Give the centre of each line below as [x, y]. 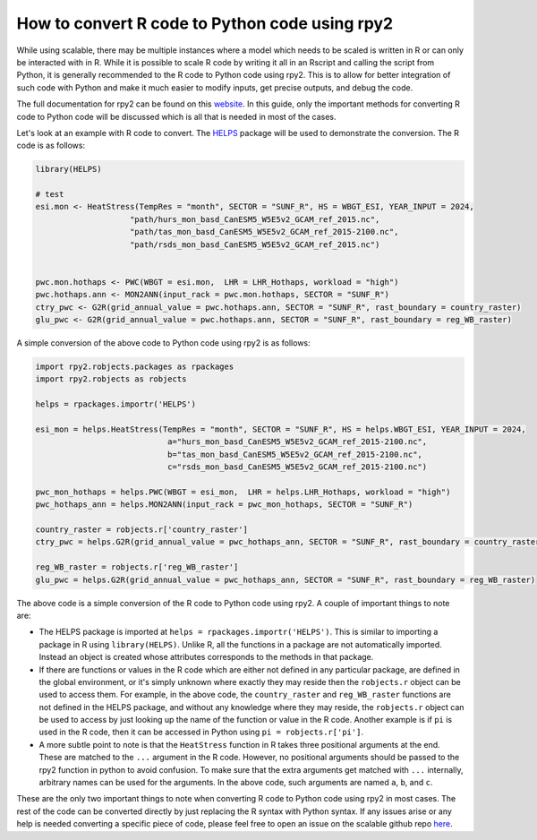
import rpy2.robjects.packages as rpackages [135, 366]
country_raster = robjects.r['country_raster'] [141, 530]
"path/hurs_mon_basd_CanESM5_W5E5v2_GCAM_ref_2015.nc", [255, 219]
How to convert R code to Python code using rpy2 [205, 23]
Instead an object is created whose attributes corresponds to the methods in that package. [206, 657]
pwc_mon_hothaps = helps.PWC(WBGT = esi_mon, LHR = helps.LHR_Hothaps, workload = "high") [243, 492]
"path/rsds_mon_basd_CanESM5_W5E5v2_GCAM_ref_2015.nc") [255, 244]
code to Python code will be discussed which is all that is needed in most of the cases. [176, 116]
